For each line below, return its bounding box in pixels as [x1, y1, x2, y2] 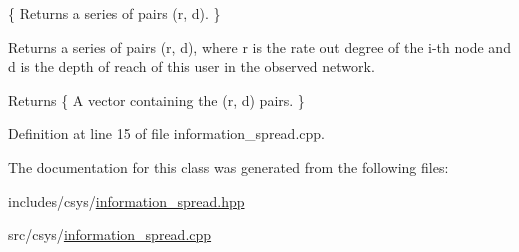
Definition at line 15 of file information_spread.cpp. [8, 123, 325, 144]
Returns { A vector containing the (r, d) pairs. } [8, 89, 305, 110]
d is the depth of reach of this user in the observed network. [8, 56, 375, 77]
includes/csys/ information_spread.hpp [8, 190, 245, 211]
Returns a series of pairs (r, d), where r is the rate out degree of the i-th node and [8, 36, 511, 57]
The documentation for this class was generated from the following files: [8, 156, 449, 177]
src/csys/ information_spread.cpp [8, 224, 212, 245]
